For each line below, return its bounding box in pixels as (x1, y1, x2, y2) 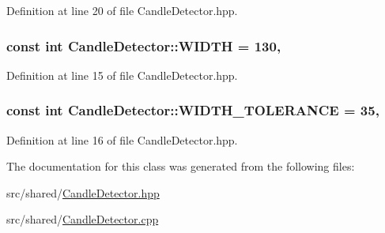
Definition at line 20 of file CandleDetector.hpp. (6, 2, 238, 18)
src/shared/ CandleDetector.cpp (6, 211, 159, 227)
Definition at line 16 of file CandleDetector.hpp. (6, 131, 238, 148)
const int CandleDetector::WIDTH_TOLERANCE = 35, (6, 100, 379, 120)
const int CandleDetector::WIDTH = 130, (6, 36, 281, 55)
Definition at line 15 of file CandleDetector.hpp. (6, 66, 238, 83)
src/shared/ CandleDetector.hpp (6, 184, 160, 201)
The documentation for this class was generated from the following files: (6, 158, 355, 175)
